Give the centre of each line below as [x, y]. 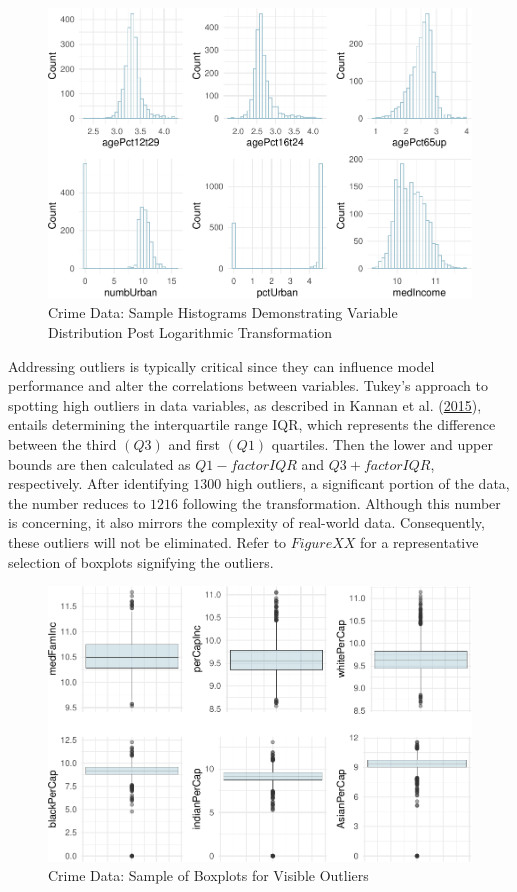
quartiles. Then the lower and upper [382, 443]
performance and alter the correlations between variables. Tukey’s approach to [248, 385]
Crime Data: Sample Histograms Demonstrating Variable [223, 312]
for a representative [419, 541]
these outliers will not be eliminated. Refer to [147, 541]
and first [194, 443]
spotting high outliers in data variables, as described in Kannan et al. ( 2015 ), [245, 404]
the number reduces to [77, 502]
